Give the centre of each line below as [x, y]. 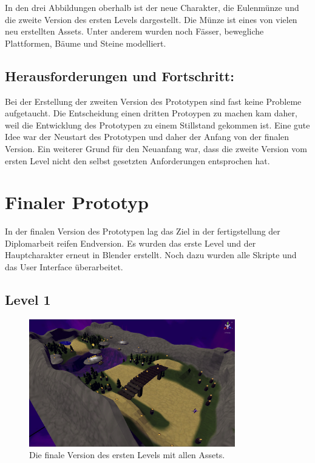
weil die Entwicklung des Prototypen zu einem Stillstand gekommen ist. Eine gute [157, 125]
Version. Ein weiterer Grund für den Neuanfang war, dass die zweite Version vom [156, 148]
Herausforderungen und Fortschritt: [120, 75]
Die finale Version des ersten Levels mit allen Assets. [127, 455]
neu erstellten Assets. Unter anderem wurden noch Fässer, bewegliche [134, 31]
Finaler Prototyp [77, 202]
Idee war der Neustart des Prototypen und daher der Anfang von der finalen [147, 137]
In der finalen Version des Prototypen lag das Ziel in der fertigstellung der [143, 231]
